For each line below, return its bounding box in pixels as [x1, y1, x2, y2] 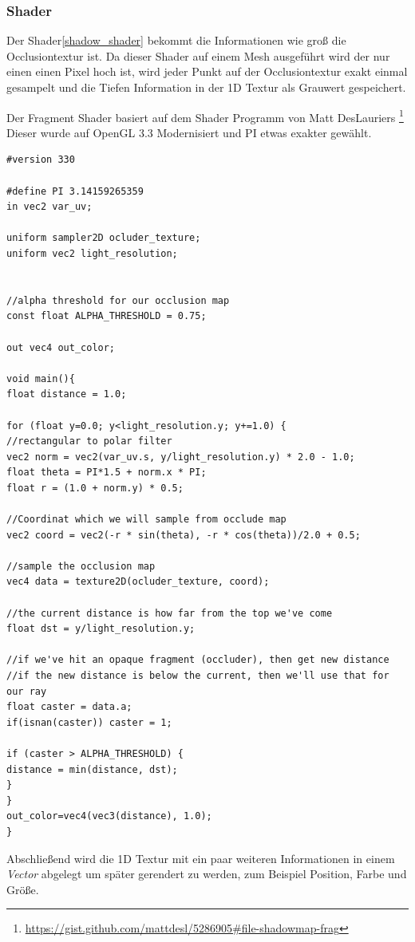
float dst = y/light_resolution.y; [6, 623, 196, 635]
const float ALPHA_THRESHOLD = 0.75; [6, 310, 207, 322]
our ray [6, 685, 47, 697]
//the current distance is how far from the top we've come [6, 607, 333, 619]
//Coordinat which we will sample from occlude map [6, 514, 287, 526]
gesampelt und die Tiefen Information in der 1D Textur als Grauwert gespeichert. [6, 79, 406, 95]
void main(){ [6, 372, 75, 384]
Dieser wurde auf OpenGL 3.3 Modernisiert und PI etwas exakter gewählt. [6, 124, 372, 140]
